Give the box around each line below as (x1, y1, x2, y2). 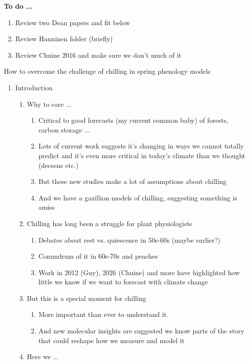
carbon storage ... (38, 124, 90, 134)
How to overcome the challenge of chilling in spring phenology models (4, 66, 211, 76)
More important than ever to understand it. (38, 309, 169, 319)
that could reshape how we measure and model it (38, 335, 185, 345)
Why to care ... (27, 99, 72, 109)
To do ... (4, 1, 33, 11)
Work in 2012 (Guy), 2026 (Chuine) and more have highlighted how (38, 267, 240, 277)
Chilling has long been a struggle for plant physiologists (27, 218, 192, 228)
